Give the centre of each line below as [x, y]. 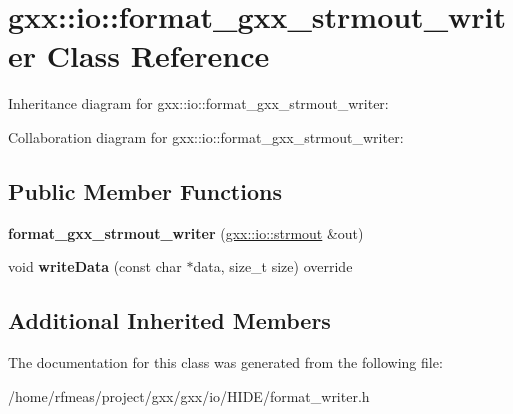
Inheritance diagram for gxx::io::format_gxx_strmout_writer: [198, 103]
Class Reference [158, 55]
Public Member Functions [145, 190]
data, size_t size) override [273, 266]
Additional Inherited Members [169, 320]
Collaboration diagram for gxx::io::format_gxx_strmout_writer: [206, 136]
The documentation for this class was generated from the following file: [225, 362]
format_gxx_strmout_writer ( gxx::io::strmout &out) [186, 232]
